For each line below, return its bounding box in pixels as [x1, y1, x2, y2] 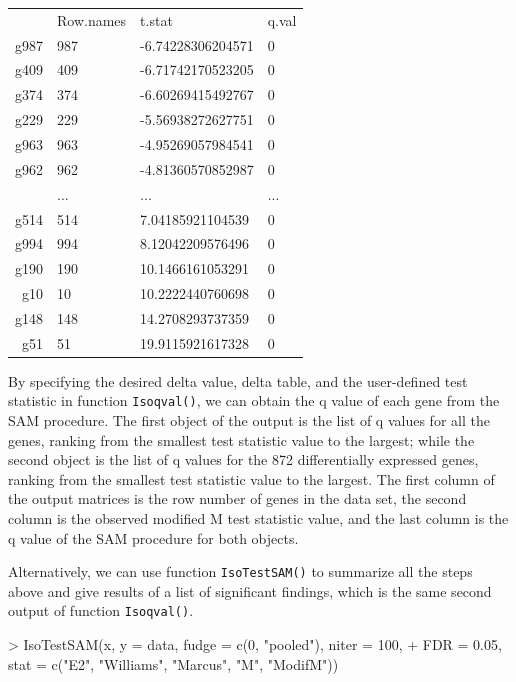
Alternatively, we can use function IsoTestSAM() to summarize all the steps [8, 561, 473, 582]
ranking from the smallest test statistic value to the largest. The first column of [8, 468, 495, 489]
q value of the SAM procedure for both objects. [8, 527, 299, 548]
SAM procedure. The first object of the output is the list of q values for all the [8, 410, 490, 431]
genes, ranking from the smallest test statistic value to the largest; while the [8, 429, 475, 450]
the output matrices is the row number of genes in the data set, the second [8, 488, 467, 509]
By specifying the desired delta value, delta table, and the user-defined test [8, 370, 468, 391]
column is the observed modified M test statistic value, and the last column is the [8, 508, 509, 529]
